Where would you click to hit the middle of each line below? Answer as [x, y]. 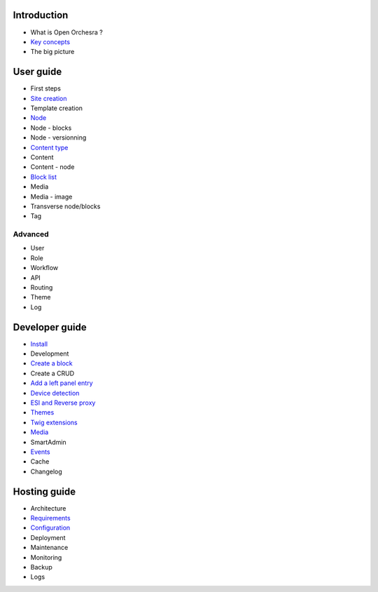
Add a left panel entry [62, 383]
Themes [42, 412]
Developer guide [50, 327]
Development [50, 354]
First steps [45, 88]
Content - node [52, 167]
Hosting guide [44, 491]
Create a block [51, 363]
